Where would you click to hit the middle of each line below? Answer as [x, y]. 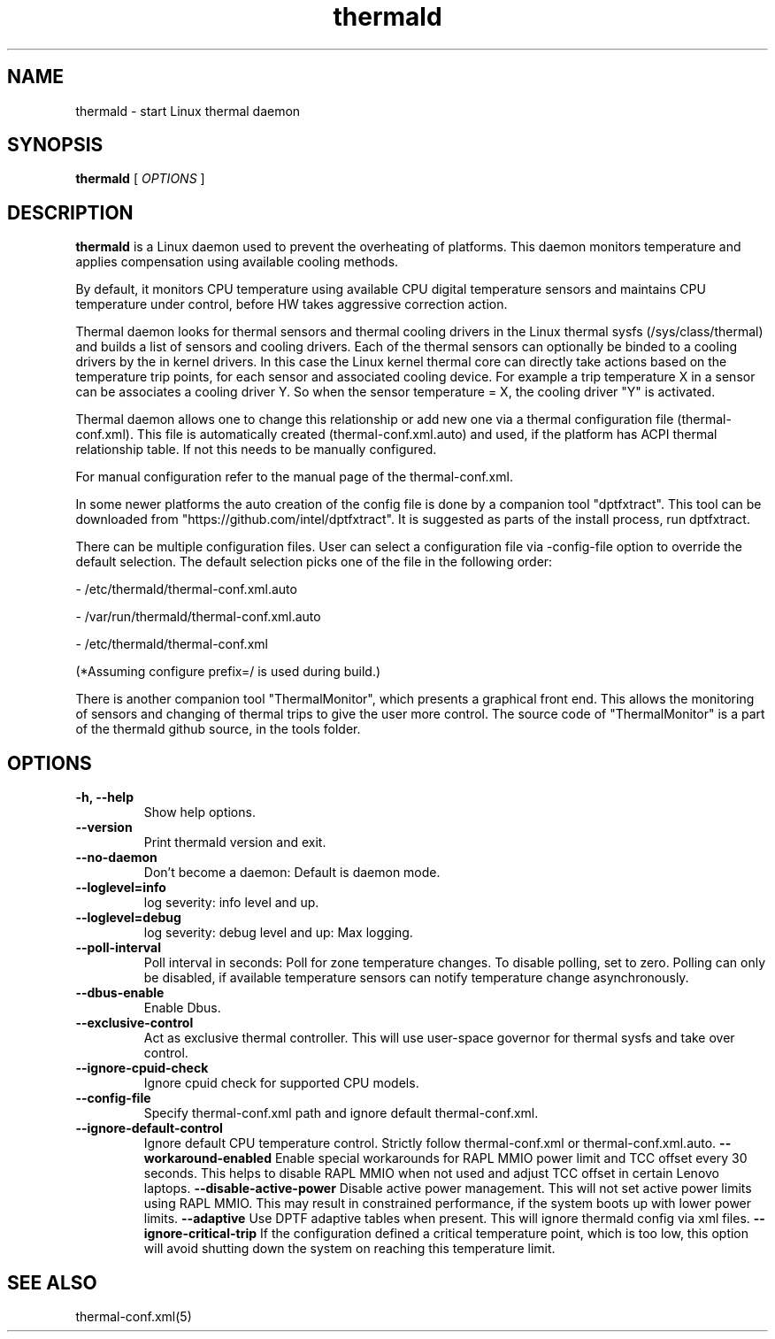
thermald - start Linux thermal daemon [188, 111]
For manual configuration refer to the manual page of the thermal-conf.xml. [294, 477]
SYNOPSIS [55, 145]
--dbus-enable [120, 993]
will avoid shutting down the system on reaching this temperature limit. [349, 1249]
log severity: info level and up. [231, 903]
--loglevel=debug [128, 918]
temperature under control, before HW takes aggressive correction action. [292, 304]
